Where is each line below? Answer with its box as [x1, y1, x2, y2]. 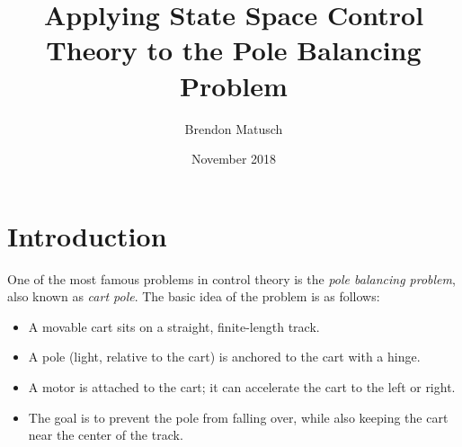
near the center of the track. [28, 425, 183, 444]
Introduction [7, 217, 167, 254]
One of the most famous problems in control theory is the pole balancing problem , [7, 269, 456, 288]
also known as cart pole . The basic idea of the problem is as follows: [7, 287, 380, 306]
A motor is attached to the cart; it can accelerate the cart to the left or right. [28, 378, 456, 396]
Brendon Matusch [184, 119, 283, 138]
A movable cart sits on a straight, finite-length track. [28, 317, 320, 335]
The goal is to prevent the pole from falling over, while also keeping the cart [28, 407, 449, 426]
